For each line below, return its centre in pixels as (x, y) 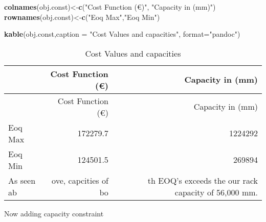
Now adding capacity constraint (54, 213)
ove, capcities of (80, 180)
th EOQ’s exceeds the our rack (203, 180)
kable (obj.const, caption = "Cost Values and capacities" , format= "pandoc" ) (122, 34)
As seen (22, 180)
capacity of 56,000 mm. (216, 192)
